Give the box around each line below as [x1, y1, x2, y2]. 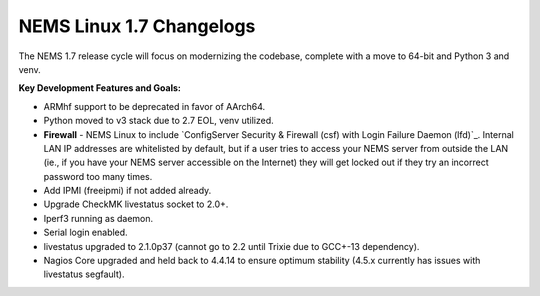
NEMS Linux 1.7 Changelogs [18, 15, 256, 37]
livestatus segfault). [43, 268, 125, 280]
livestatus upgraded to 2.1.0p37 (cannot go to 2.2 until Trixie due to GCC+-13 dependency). [43, 240, 420, 252]
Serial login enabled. [43, 226, 129, 239]
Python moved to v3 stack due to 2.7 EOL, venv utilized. [43, 115, 274, 127]
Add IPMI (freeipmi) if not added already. [43, 185, 212, 197]
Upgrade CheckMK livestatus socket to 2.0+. [43, 198, 229, 210]
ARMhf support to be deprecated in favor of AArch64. [43, 100, 266, 112]
